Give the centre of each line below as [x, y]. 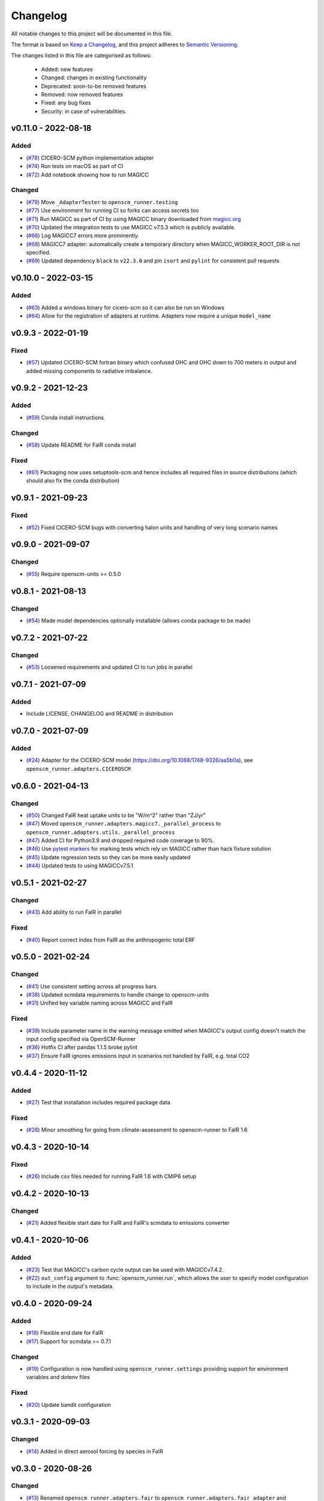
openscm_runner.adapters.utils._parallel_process [100, 832]
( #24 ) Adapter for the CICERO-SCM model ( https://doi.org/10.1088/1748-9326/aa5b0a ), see [139, 760]
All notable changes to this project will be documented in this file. [92, 34]
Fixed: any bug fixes [66, 103]
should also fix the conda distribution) [73, 481]
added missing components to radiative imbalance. [89, 371]
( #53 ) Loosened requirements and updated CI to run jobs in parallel [109, 667]
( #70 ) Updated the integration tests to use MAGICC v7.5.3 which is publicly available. [131, 227]
